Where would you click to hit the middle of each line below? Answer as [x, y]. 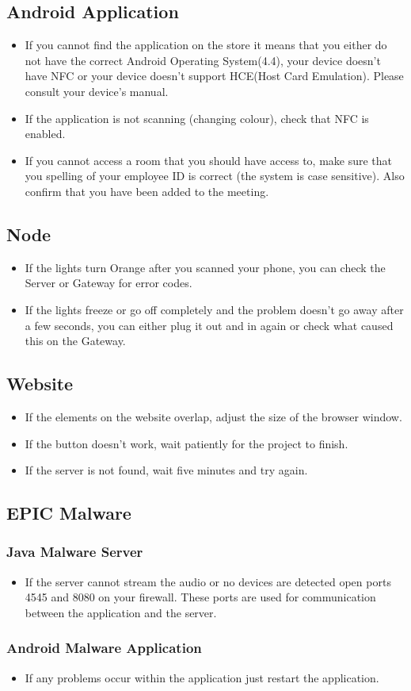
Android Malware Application [104, 648]
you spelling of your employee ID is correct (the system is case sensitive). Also [215, 176]
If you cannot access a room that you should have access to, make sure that [209, 160]
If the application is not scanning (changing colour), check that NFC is [197, 118]
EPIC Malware [69, 513]
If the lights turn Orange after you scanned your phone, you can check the [205, 267]
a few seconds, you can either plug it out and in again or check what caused [209, 325]
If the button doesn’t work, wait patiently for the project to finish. [186, 443]
